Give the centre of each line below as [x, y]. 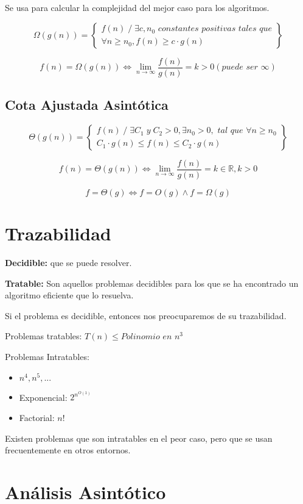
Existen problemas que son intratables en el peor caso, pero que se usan [139, 438]
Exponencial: [43, 397]
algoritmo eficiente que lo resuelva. [69, 295]
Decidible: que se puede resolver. [68, 263]
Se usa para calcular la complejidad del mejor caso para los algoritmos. [137, 7]
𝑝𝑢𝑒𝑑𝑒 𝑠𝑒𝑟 [240, 67]
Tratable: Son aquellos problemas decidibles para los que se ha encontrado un [152, 283]
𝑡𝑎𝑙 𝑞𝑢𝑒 [230, 131]
